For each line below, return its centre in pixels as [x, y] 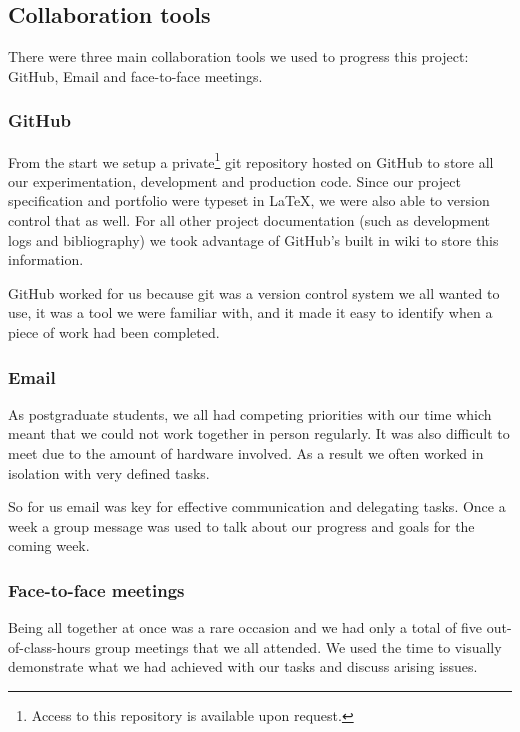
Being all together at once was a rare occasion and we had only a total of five [245, 627]
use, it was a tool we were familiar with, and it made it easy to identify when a [250, 312]
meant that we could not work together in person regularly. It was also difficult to [259, 433]
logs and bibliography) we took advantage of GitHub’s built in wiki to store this [253, 239]
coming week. [49, 545]
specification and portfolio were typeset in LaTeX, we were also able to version [249, 200]
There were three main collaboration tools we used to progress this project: [238, 56]
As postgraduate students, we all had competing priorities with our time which [250, 413]
